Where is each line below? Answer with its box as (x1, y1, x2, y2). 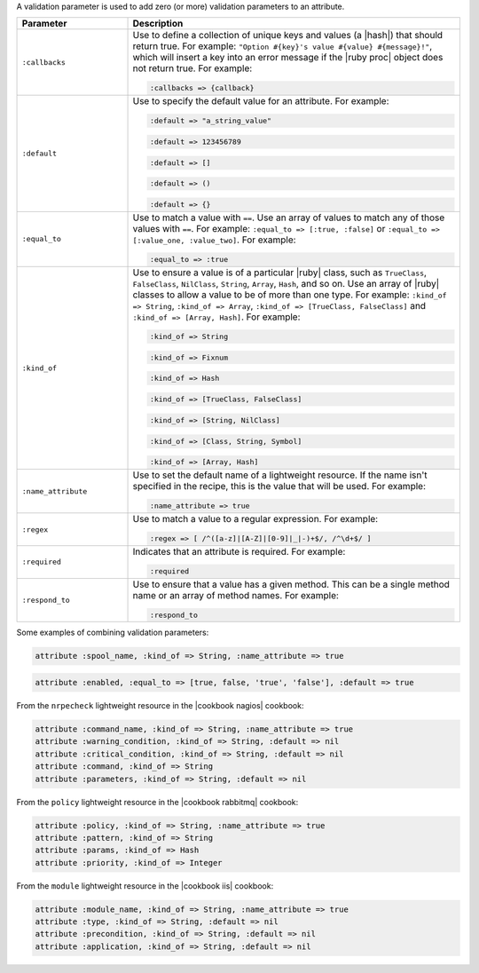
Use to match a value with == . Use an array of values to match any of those (132, 211, 445, 224)
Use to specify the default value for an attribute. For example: (132, 95, 389, 107)
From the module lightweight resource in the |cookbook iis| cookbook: (16, 880, 274, 891)
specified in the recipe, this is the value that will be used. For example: (132, 480, 426, 493)
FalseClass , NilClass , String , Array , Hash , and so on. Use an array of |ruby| (132, 277, 440, 289)
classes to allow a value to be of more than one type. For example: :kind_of (132, 289, 447, 301)
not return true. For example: (132, 62, 253, 75)
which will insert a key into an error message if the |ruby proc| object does (132, 51, 444, 64)
